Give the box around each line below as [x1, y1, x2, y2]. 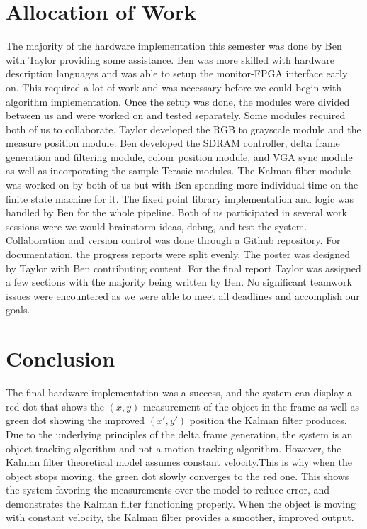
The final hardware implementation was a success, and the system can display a [6, 385, 353, 400]
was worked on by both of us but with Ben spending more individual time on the [6, 177, 358, 192]
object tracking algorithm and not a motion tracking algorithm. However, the [6, 440, 341, 455]
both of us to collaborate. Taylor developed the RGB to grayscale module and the [6, 121, 361, 136]
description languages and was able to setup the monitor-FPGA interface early [6, 66, 348, 81]
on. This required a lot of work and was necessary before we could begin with [6, 79, 342, 94]
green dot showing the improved [6, 413, 145, 428]
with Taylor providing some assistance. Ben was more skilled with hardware [6, 52, 334, 67]
